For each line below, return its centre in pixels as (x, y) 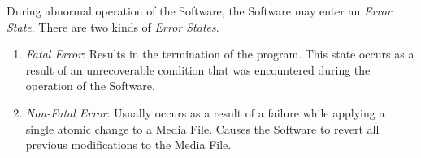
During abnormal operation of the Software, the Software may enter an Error (199, 11)
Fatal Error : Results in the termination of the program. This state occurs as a (220, 54)
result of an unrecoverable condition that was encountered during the (198, 69)
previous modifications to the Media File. (128, 145)
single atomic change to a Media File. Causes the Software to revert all (202, 128)
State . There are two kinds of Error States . (113, 26)
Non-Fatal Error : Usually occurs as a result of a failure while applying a (205, 112)
